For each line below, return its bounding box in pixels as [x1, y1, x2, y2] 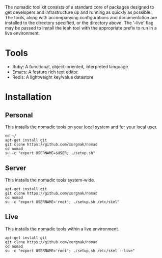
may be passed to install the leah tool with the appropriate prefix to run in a [5, 25, 157, 31]
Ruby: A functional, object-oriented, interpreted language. [12, 63, 130, 69]
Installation [5, 91, 52, 103]
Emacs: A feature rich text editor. [12, 69, 79, 75]
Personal [5, 111, 33, 119]
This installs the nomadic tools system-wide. [5, 177, 95, 183]
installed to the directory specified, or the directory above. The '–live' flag [5, 20, 154, 26]
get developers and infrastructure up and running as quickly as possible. [5, 9, 152, 15]
